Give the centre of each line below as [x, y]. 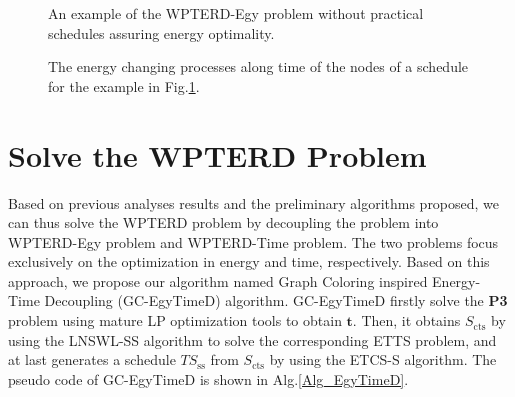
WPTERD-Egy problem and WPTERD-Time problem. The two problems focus [253, 241]
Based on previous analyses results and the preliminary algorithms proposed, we [254, 202]
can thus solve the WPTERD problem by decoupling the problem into [223, 222]
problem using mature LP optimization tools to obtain [175, 320]
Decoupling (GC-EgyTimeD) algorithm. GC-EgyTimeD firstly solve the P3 [276, 300]
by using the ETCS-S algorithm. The [383, 359]
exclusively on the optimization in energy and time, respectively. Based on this [249, 261]
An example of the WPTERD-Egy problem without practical [236, 13]
